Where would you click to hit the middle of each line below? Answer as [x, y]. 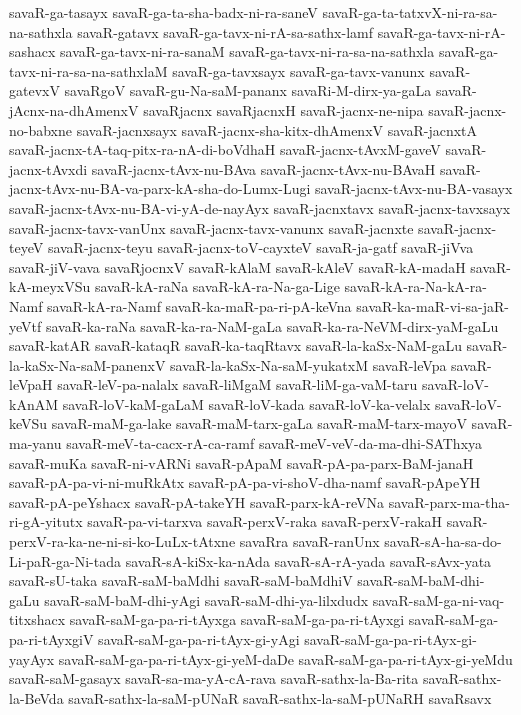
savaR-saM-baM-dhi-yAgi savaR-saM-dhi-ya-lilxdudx [206, 599]
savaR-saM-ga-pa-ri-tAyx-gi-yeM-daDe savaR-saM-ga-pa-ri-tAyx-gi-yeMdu [285, 658]
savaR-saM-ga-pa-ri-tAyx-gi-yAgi [199, 639]
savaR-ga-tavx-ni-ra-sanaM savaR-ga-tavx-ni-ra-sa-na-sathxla [247, 51]
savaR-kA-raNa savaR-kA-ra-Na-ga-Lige [217, 286]
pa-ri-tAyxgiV [51, 639]
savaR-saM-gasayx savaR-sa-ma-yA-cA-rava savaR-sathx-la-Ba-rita [214, 678]
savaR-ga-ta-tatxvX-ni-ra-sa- [410, 12]
